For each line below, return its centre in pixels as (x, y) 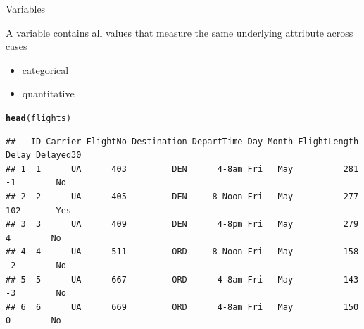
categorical (45, 69)
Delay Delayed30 (44, 155)
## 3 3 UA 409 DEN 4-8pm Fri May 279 (182, 224)
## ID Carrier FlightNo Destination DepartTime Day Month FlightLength (182, 141)
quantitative (48, 93)
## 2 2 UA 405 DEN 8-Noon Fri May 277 (182, 197)
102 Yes (39, 210)
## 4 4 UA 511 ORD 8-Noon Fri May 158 (182, 252)
